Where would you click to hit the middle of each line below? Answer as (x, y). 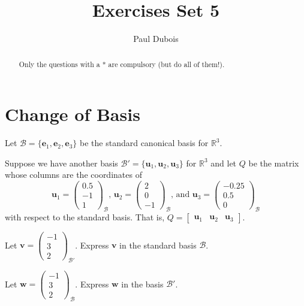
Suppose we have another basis (61, 163)
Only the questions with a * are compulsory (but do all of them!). (122, 64)
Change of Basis (73, 114)
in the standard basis (158, 245)
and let (224, 163)
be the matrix (274, 163)
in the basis (142, 284)
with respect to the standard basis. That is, (85, 216)
